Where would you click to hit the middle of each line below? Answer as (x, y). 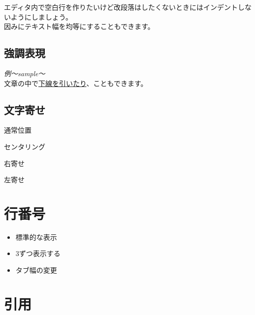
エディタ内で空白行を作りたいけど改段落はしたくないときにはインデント (121, 7)
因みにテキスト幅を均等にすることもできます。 (79, 26)
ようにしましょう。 (41, 16)
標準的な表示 (36, 237)
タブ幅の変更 (36, 270)
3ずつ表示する (38, 253)
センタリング (25, 146)
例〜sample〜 (25, 73)
